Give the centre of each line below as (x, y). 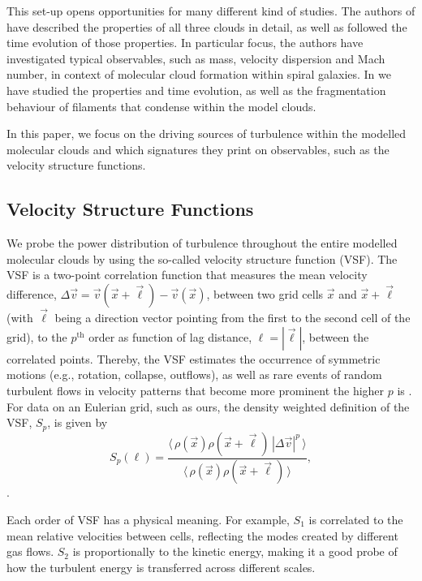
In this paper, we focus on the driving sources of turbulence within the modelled (207, 133)
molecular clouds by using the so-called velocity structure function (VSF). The (202, 258)
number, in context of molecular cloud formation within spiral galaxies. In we (199, 74)
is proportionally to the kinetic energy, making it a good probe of (235, 551)
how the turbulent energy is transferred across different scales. (161, 567)
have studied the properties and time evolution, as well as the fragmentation (196, 90)
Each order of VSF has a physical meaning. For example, (148, 520)
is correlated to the (356, 520)
